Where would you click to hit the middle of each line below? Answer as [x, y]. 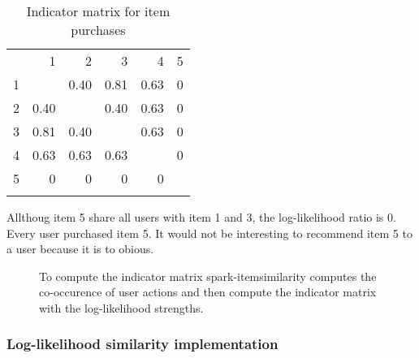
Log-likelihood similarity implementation [143, 344]
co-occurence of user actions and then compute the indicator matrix [208, 292]
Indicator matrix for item [98, 11]
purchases [98, 30]
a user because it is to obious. [80, 249]
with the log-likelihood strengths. [121, 307]
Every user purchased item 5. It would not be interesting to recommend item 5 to [209, 233]
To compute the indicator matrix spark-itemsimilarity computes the [208, 276]
